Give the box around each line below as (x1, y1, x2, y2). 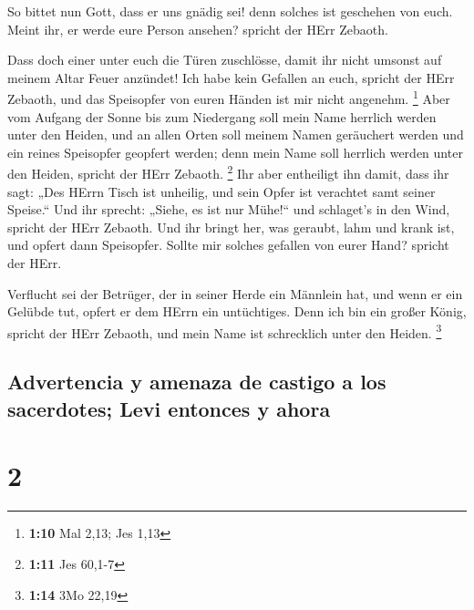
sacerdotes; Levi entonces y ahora (7, 394, 331, 422)
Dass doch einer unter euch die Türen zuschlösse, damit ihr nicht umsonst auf (7, 50, 442, 69)
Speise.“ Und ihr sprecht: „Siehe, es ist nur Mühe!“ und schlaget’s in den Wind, (7, 200, 450, 219)
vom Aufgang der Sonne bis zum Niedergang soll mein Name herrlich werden (7, 107, 437, 126)
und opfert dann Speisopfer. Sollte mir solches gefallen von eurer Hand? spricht (7, 235, 449, 254)
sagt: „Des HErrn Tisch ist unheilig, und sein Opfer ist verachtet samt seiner (7, 181, 436, 201)
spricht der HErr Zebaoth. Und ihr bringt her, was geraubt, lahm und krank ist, (7, 217, 455, 236)
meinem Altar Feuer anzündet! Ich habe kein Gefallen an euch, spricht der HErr (7, 67, 455, 87)
